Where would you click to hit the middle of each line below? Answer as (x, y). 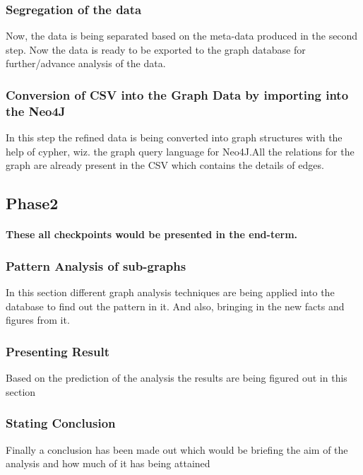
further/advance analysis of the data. (86, 63)
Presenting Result (58, 351)
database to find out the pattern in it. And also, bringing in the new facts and (175, 306)
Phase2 (32, 203)
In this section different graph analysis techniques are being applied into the (170, 292)
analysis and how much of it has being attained (108, 463)
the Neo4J (36, 111)
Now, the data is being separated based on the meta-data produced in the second (182, 36)
